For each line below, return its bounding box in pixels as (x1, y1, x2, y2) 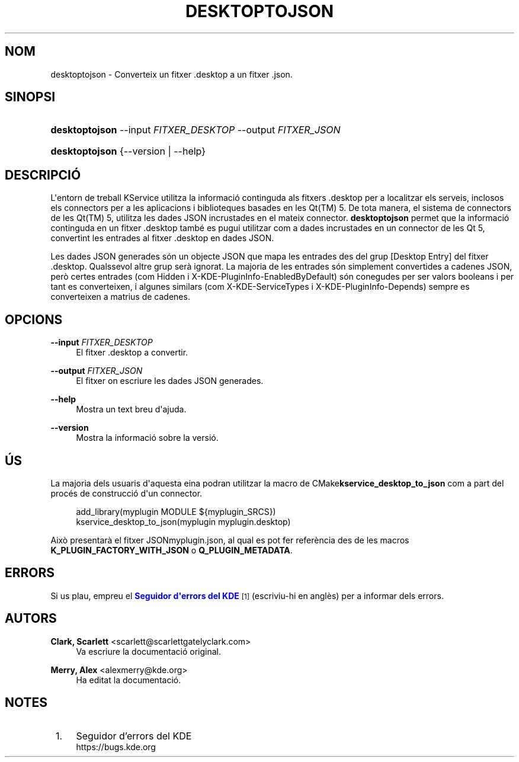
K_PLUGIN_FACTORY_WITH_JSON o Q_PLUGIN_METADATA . (50, 545, 293, 555)
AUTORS (5, 611, 57, 626)
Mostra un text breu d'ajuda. (76, 404, 187, 415)
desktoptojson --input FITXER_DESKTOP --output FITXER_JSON (50, 124, 341, 136)
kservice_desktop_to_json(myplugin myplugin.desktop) (76, 516, 291, 527)
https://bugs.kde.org (76, 741, 156, 752)
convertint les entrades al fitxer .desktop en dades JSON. (50, 233, 274, 244)
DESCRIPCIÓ (5, 167, 81, 183)
